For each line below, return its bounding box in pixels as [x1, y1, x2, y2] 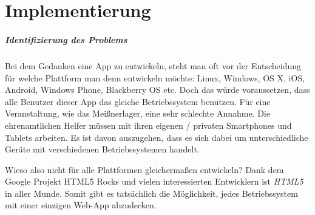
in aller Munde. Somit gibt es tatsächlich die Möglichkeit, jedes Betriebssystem [5, 186, 298, 199]
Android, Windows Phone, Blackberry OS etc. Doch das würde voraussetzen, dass [5, 83, 310, 96]
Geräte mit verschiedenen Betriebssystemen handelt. [5, 143, 200, 155]
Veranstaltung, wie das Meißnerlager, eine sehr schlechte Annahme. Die [5, 107, 270, 120]
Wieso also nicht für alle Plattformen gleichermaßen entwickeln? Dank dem [5, 163, 284, 176]
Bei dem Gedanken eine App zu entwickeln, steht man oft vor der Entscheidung [5, 59, 301, 72]
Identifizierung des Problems [5, 33, 127, 46]
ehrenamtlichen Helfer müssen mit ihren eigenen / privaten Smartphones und [5, 118, 292, 131]
